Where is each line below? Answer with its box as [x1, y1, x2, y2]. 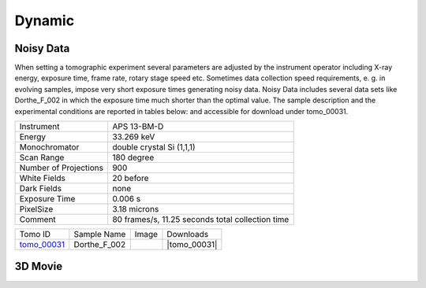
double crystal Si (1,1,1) [111, 142, 196, 153]
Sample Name [73, 229, 126, 240]
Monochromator [19, 142, 80, 153]
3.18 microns [111, 204, 159, 215]
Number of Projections [19, 162, 104, 173]
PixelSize [19, 204, 54, 215]
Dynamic [14, 12, 75, 29]
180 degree [111, 152, 155, 163]
